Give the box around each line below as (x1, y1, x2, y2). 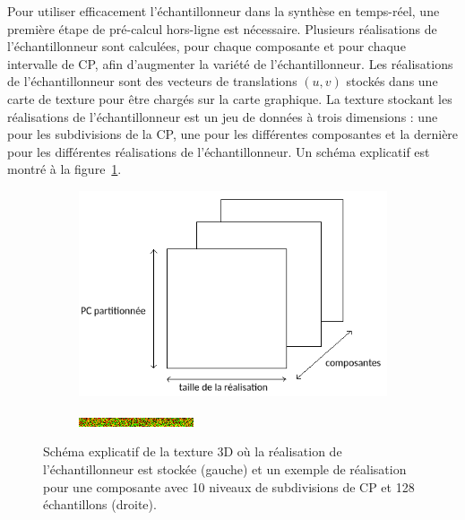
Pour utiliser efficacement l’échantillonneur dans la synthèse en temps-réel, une (7, 2, 440, 20)
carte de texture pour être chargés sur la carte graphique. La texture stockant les (7, 89, 452, 108)
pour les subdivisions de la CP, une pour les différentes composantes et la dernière (7, 125, 459, 143)
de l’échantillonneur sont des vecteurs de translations (7, 72, 297, 91)
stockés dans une (346, 72, 438, 91)
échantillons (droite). (43, 495, 157, 514)
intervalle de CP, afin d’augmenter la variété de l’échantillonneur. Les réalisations (7, 54, 453, 73)
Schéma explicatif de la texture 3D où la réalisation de (43, 442, 342, 461)
